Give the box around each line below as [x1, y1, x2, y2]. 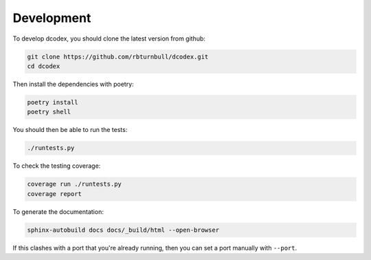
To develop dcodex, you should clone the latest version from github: [12, 34, 206, 43]
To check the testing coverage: [12, 162, 101, 170]
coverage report [27, 190, 82, 197]
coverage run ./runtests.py [27, 180, 122, 188]
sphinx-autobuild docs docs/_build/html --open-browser [27, 226, 220, 234]
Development [12, 10, 91, 25]
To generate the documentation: [12, 207, 104, 216]
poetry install [27, 98, 78, 106]
